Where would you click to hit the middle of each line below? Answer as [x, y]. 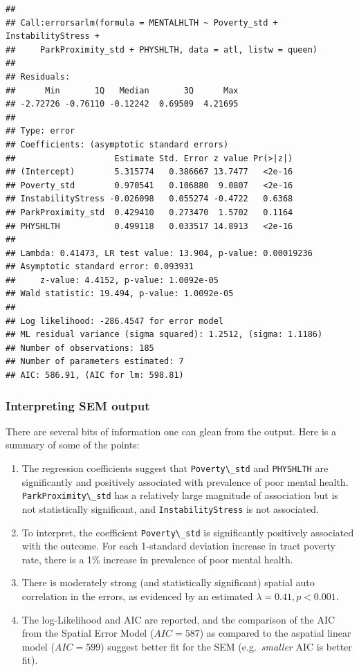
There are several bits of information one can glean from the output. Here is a [171, 431]
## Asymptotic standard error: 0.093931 [100, 267]
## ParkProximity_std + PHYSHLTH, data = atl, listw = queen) [162, 49]
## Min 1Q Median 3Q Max [122, 90]
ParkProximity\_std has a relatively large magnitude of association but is [180, 495]
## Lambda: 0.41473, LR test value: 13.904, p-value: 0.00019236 [159, 253]
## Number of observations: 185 [80, 348]
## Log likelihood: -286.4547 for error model [114, 321]
